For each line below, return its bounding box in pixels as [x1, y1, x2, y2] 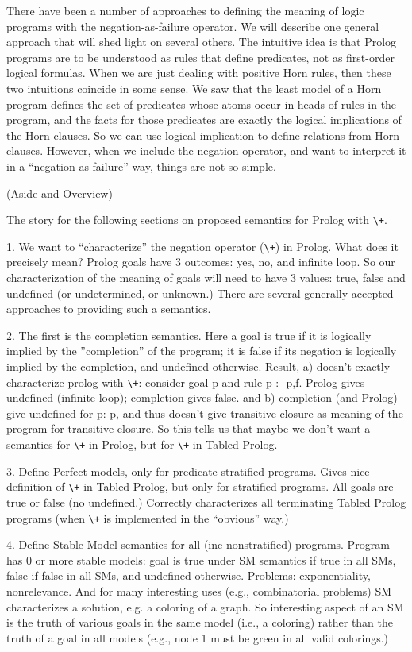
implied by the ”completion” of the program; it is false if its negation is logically [6, 342, 397, 359]
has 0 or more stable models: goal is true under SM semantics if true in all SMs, [6, 551, 396, 568]
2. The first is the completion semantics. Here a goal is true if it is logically [6, 326, 372, 343]
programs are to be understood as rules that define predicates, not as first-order [6, 48, 395, 65]
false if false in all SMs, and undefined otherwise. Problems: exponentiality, [6, 567, 371, 584]
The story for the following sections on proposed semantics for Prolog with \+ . [6, 211, 387, 228]
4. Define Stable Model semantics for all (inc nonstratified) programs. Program [6, 536, 390, 553]
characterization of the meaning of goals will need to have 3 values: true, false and [6, 269, 406, 286]
